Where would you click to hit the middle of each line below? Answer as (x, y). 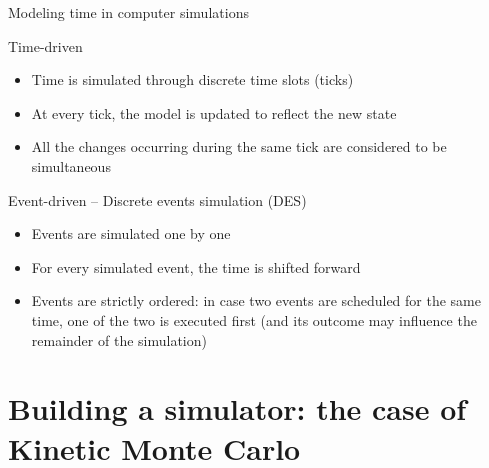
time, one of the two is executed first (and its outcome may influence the (254, 319)
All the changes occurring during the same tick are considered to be (239, 146)
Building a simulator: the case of (237, 408)
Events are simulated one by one (131, 233)
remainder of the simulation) (119, 339)
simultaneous (71, 165)
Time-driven (45, 45)
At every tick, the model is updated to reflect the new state (214, 112)
